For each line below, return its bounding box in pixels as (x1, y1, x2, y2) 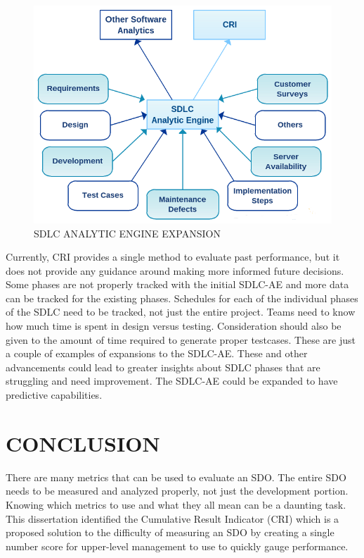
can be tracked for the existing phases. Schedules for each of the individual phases (6, 290, 358, 305)
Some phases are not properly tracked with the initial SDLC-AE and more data (6, 277, 349, 292)
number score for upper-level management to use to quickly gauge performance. (6, 538, 349, 553)
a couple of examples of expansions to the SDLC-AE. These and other (6, 346, 308, 361)
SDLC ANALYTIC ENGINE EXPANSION (34, 225, 221, 240)
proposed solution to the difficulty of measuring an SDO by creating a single (6, 525, 334, 540)
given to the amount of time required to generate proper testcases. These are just (6, 332, 356, 347)
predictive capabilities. (6, 387, 103, 402)
